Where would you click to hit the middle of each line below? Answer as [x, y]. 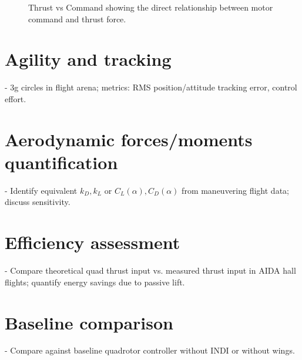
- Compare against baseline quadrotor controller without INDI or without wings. [150, 350]
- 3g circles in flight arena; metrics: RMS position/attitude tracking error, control [151, 87]
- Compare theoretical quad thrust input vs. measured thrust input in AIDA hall [150, 270]
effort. [16, 98]
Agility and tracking [88, 59]
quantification [61, 162]
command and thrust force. [77, 18]
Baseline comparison [89, 322]
